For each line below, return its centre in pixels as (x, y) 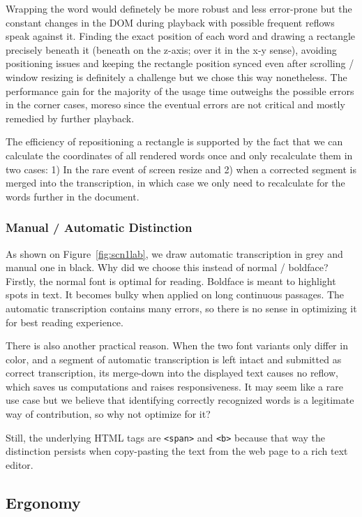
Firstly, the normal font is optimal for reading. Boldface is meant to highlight (171, 281)
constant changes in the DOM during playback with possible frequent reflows (170, 22)
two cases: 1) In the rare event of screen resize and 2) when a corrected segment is (181, 169)
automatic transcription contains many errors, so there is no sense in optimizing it (181, 308)
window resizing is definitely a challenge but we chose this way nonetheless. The (176, 77)
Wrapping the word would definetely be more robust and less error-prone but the (179, 8)
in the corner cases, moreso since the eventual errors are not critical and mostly (175, 104)
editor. (20, 464)
